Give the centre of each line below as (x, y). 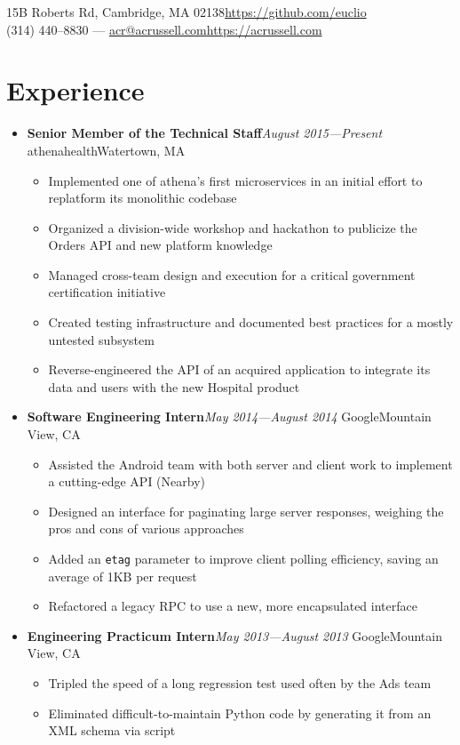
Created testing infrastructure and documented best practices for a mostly (251, 322)
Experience (75, 90)
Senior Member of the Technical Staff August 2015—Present (205, 133)
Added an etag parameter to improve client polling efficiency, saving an (243, 558)
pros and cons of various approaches (146, 529)
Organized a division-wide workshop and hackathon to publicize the (233, 227)
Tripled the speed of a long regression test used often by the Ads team (240, 683)
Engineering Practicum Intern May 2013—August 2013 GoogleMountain (234, 635)
